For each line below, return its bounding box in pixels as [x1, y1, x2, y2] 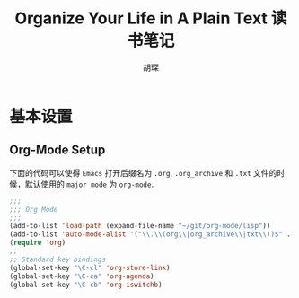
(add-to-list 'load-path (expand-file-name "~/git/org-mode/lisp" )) [9, 222, 271, 231]
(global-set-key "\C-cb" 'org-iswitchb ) [9, 280, 163, 289]
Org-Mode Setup [9, 143, 106, 158]
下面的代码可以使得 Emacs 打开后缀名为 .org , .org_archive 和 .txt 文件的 [9, 167, 277, 178]
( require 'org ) [9, 239, 66, 248]
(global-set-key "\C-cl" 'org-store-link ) [9, 263, 171, 272]
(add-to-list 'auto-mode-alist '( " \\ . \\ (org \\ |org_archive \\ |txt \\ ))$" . [9, 230, 292, 239]
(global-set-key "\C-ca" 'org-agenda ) [9, 271, 154, 281]
